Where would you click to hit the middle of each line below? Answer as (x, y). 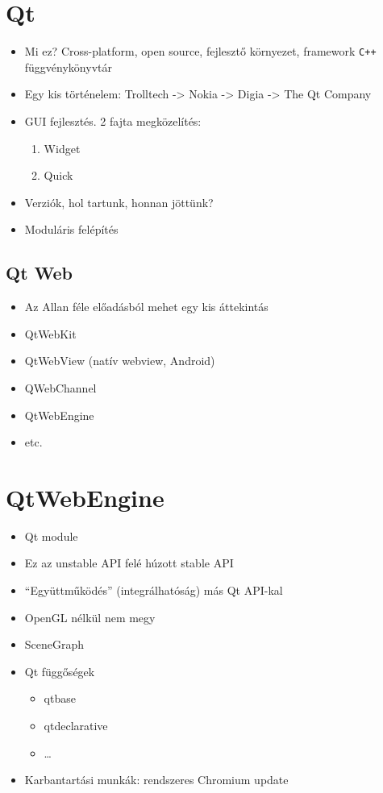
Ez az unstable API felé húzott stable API (129, 563)
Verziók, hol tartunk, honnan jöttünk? (119, 202)
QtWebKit (50, 333)
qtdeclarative (76, 725)
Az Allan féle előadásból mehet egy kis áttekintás (146, 307)
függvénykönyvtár (68, 66)
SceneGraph (54, 644)
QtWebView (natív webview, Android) (120, 361)
